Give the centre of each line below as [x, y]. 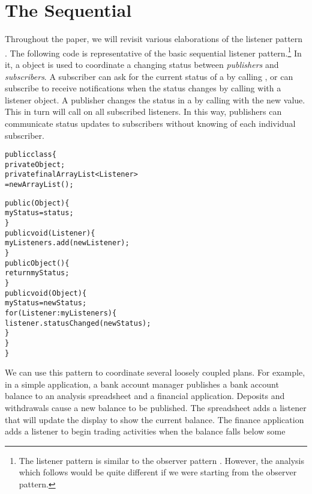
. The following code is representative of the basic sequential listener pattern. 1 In [153, 52]
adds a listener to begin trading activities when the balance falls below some [145, 431]
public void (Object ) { [46, 293]
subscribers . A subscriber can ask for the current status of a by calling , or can [149, 76]
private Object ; [35, 164]
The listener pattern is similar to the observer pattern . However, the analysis [161, 460]
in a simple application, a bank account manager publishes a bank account [142, 384]
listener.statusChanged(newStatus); [78, 323]
